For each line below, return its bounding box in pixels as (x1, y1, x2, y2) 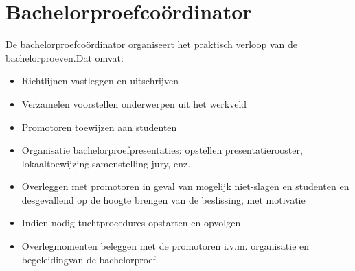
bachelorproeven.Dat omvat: (5, 50, 124, 64)
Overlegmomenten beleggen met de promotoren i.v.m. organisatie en (21, 239, 310, 253)
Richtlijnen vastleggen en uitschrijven (21, 73, 179, 88)
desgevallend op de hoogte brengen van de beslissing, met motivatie (21, 192, 306, 207)
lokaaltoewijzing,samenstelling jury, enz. (21, 156, 191, 170)
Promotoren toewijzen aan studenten (21, 119, 177, 134)
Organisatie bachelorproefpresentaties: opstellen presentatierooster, (21, 143, 303, 157)
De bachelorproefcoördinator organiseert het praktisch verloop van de (5, 37, 297, 51)
